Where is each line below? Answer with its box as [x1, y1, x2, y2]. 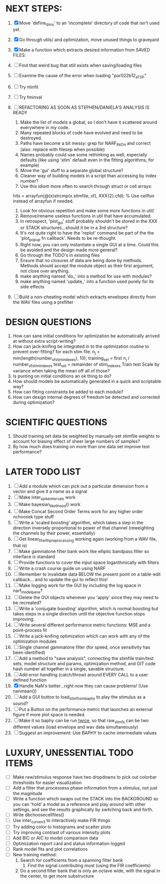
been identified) [12, 650, 45, 655]
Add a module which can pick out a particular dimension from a [19, 483, 148, 489]
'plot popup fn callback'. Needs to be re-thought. [20, 235, 117, 242]
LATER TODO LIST [5, 466, 81, 477]
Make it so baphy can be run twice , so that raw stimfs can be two [19, 718, 149, 725]
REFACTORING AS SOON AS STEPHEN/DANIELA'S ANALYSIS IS [19, 104, 150, 110]
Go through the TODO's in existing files [20, 252, 100, 258]
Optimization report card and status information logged [12, 840, 125, 846]
